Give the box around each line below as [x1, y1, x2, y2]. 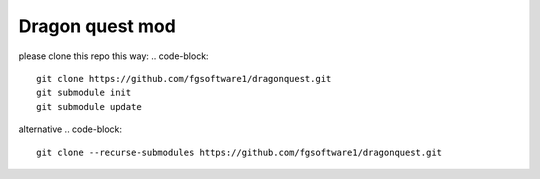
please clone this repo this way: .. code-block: [18, 50, 209, 62]
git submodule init [36, 87, 132, 99]
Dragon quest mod [18, 15, 177, 37]
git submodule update [36, 101, 142, 112]
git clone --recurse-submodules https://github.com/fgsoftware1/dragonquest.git [36, 146, 443, 158]
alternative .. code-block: [18, 123, 122, 135]
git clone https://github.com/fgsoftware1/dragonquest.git [36, 73, 332, 84]
